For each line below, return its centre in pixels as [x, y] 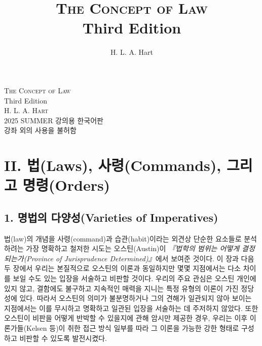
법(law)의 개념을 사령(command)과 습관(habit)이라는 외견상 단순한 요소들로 [123, 238]
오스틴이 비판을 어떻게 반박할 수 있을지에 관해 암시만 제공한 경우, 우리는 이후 [126, 318]
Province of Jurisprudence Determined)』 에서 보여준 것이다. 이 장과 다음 [140, 258]
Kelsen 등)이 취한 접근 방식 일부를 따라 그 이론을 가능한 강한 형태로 [133, 327]
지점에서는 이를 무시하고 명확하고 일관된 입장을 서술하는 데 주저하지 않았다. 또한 [131, 308]
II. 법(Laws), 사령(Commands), [113, 165]
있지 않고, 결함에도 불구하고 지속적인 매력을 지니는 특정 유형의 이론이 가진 [121, 288]
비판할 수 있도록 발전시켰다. [63, 338]
